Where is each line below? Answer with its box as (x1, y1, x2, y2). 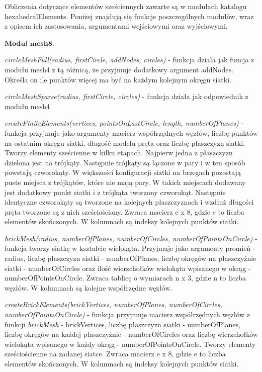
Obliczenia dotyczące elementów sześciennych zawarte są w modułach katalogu (5, 1, 247, 11)
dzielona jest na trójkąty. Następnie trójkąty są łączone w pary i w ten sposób (5, 157, 245, 167)
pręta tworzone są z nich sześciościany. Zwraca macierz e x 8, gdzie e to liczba (5, 206, 244, 217)
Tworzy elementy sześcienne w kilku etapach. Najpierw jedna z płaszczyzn (5, 147, 233, 158)
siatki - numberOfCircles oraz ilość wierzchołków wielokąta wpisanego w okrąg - (5, 262, 251, 273)
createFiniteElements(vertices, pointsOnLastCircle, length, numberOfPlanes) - (5, 118, 243, 128)
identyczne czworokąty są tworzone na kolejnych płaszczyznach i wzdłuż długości (5, 197, 254, 207)
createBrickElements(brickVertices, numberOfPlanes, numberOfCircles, (5, 299, 222, 310)
